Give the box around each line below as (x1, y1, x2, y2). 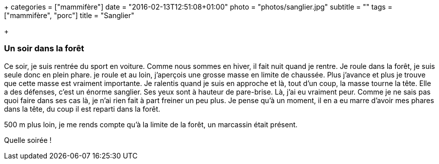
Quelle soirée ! (4, 135, 52, 144)
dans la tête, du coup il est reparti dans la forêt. (4, 104, 160, 113)
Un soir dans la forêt (4, 43, 84, 54)
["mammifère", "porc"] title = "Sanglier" (4, 11, 135, 20)
